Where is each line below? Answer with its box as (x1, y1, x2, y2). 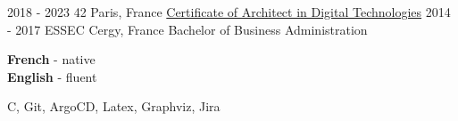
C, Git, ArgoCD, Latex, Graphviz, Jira (7, 97, 221, 116)
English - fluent (7, 67, 97, 85)
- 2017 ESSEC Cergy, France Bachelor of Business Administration (7, 20, 368, 38)
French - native (7, 50, 96, 69)
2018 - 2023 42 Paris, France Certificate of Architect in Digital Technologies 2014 (7, 3, 451, 20)
